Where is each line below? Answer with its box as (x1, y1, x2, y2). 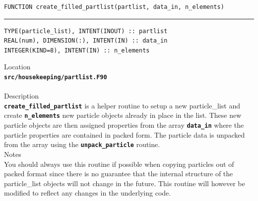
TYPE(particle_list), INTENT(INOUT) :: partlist (4, 27, 168, 35)
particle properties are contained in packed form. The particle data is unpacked (4, 129, 245, 140)
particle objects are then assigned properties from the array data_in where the (4, 120, 244, 130)
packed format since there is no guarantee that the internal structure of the (4, 168, 233, 179)
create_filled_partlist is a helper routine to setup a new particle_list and (4, 100, 240, 110)
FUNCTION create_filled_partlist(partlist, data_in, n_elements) (4, 3, 224, 10)
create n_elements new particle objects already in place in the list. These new (4, 110, 242, 120)
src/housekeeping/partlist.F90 (4, 73, 107, 81)
